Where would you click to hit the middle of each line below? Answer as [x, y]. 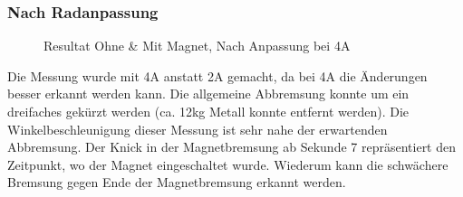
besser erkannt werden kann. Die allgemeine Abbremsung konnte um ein [208, 94]
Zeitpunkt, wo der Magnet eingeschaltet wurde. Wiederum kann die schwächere [228, 164]
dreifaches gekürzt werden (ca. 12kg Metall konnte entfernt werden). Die [208, 111]
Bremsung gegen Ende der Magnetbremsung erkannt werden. [177, 182]
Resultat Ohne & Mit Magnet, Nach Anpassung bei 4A [197, 46]
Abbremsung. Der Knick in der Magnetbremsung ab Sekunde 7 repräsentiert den [232, 147]
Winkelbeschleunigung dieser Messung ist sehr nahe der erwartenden [198, 129]
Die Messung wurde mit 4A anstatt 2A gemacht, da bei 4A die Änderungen [217, 75]
